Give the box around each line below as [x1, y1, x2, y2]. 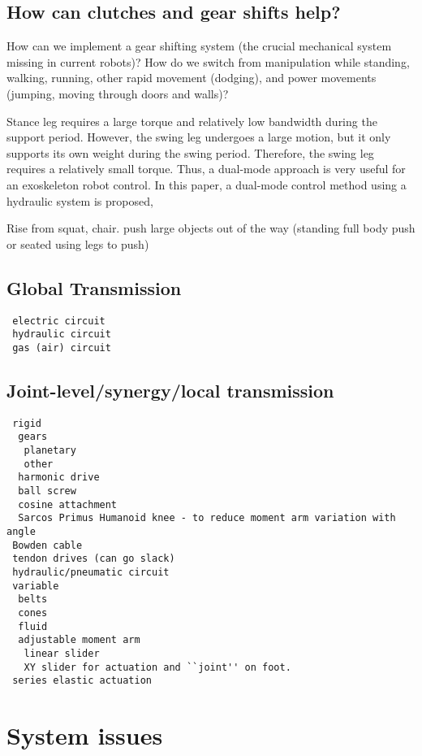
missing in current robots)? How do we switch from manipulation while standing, [6, 53, 410, 70]
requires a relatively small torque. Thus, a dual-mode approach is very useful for [6, 160, 406, 177]
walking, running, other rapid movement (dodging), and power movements [6, 69, 377, 86]
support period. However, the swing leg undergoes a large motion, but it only [6, 128, 391, 146]
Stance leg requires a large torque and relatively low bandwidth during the [6, 112, 377, 129]
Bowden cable [12, 539, 83, 551]
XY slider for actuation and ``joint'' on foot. [24, 661, 291, 673]
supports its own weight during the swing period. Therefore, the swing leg [6, 144, 374, 161]
